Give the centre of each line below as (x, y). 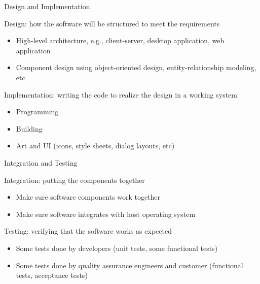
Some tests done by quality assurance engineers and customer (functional (129, 265)
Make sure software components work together (88, 197)
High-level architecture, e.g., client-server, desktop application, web (120, 40)
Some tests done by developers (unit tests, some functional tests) (117, 248)
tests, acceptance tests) (52, 275)
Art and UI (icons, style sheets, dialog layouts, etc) (95, 146)
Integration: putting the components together (75, 180)
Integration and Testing (41, 162)
